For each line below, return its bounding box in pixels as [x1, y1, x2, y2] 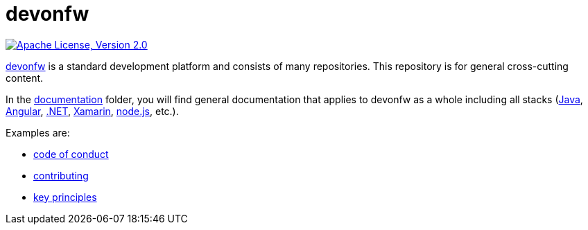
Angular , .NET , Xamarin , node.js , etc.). [6, 105, 179, 117]
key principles [33, 191, 97, 203]
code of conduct [33, 148, 109, 160]
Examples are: [6, 126, 70, 139]
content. [6, 71, 44, 84]
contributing [33, 169, 89, 182]
